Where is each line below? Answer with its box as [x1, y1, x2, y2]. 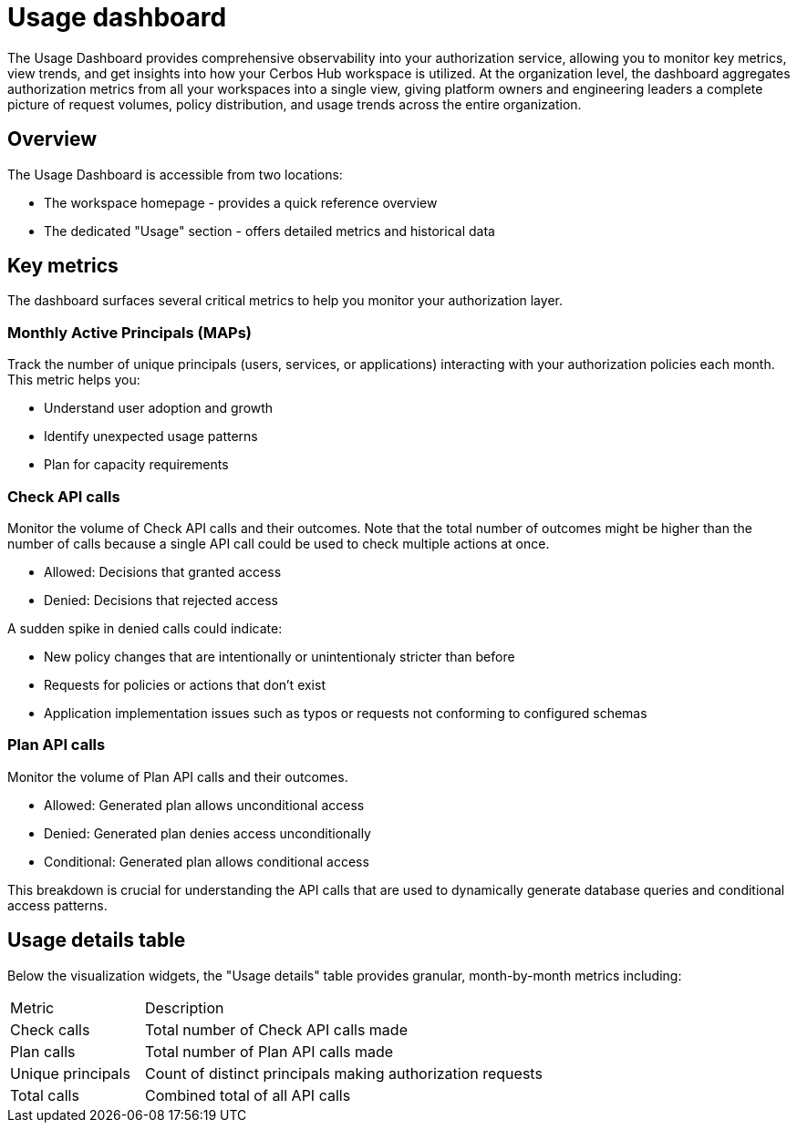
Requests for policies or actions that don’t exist [44, 676, 326, 693]
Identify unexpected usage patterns [44, 428, 258, 445]
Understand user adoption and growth [44, 400, 274, 416]
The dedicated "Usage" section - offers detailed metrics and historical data [44, 222, 495, 239]
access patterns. [7, 897, 108, 913]
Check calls [10, 1020, 90, 1039]
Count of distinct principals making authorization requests [144, 1063, 543, 1083]
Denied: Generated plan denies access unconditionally [44, 825, 371, 841]
